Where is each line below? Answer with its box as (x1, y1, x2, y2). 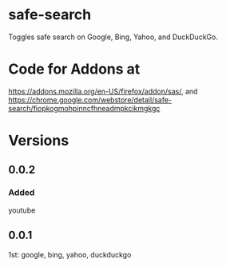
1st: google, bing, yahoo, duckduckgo (8, 249, 132, 259)
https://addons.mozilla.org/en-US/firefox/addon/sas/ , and (8, 86, 198, 96)
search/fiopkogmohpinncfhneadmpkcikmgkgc (8, 103, 161, 113)
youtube (8, 205, 36, 215)
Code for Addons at (8, 60, 141, 78)
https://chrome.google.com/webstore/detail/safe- (8, 94, 172, 105)
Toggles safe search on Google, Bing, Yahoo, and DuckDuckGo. (8, 32, 218, 42)
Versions (8, 132, 69, 149)
